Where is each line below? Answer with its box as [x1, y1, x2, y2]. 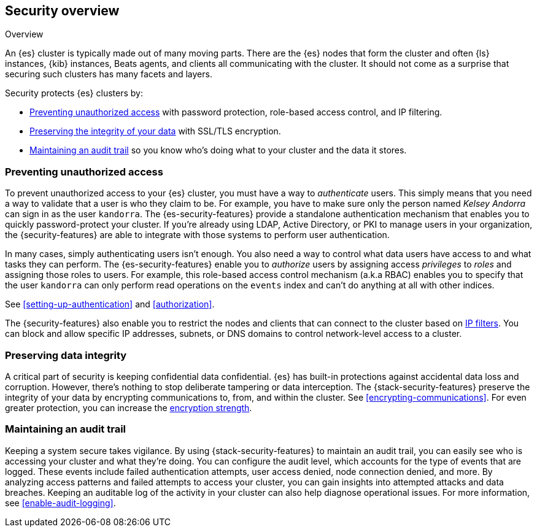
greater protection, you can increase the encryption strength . [5, 402, 252, 413]
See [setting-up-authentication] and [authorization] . [5, 299, 215, 310]
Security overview [5, 3, 120, 18]
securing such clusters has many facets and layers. [5, 69, 212, 80]
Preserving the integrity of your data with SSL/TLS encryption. [29, 126, 281, 137]
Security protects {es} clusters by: [5, 88, 143, 99]
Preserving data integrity [5, 349, 127, 361]
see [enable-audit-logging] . [5, 497, 116, 508]
